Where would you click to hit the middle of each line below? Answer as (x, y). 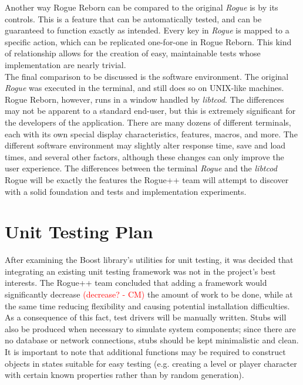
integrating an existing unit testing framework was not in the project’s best (140, 271)
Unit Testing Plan (79, 232)
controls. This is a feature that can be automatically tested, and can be (133, 18)
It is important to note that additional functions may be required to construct (145, 351)
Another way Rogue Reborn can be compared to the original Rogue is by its (142, 7)
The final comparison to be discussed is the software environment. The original (147, 76)
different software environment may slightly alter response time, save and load (145, 145)
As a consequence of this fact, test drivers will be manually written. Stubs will (146, 317)
